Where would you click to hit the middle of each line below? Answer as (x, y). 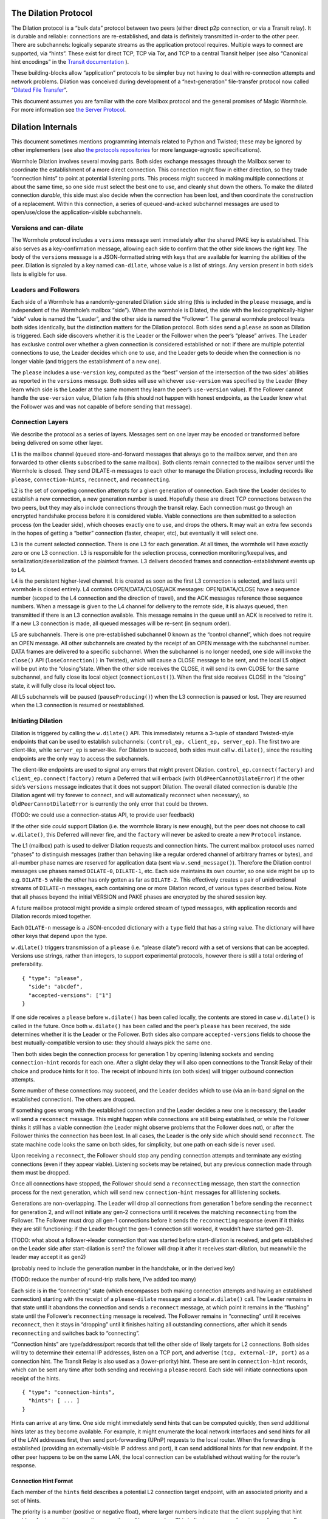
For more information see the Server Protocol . (69, 110)
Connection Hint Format (42, 1481)
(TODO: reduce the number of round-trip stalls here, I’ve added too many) (104, 1280)
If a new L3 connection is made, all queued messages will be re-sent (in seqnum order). (121, 623)
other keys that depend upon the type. (59, 936)
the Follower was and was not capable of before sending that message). (102, 406)
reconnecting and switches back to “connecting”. (75, 1333)
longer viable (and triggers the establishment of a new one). (86, 361)
